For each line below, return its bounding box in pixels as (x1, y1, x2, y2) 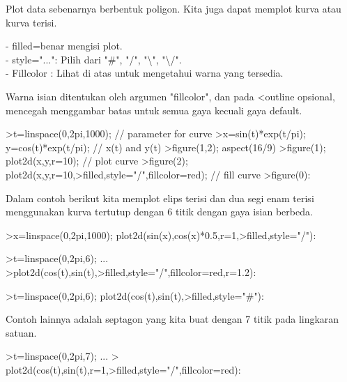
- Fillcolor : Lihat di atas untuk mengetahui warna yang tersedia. (6, 66, 284, 80)
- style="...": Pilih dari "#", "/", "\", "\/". (6, 52, 182, 66)
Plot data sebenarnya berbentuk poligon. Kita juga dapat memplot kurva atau (6, 1, 341, 15)
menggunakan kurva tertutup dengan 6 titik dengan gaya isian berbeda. (6, 204, 313, 219)
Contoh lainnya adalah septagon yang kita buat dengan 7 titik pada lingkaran (6, 312, 339, 326)
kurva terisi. (6, 15, 57, 29)
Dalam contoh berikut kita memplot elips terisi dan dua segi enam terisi (6, 190, 314, 205)
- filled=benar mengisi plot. (6, 38, 123, 53)
